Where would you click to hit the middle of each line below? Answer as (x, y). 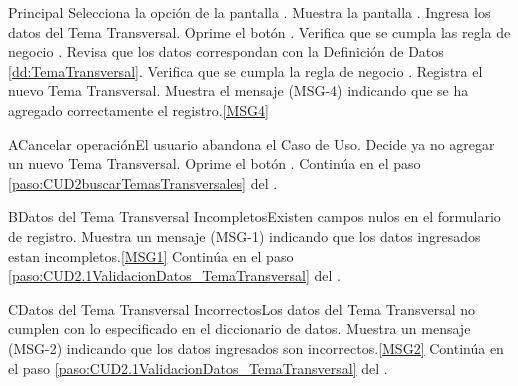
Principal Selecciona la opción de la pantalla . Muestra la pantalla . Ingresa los (249, 12)
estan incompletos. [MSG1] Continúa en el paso (151, 255)
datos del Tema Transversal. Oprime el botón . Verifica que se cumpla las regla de (259, 31)
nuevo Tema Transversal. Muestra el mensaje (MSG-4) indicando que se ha (238, 90)
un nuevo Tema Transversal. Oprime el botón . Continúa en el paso (214, 163)
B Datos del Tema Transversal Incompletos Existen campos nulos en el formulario (254, 216)
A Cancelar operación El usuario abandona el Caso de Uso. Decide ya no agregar (251, 143)
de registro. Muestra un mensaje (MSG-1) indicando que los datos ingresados (244, 235)
